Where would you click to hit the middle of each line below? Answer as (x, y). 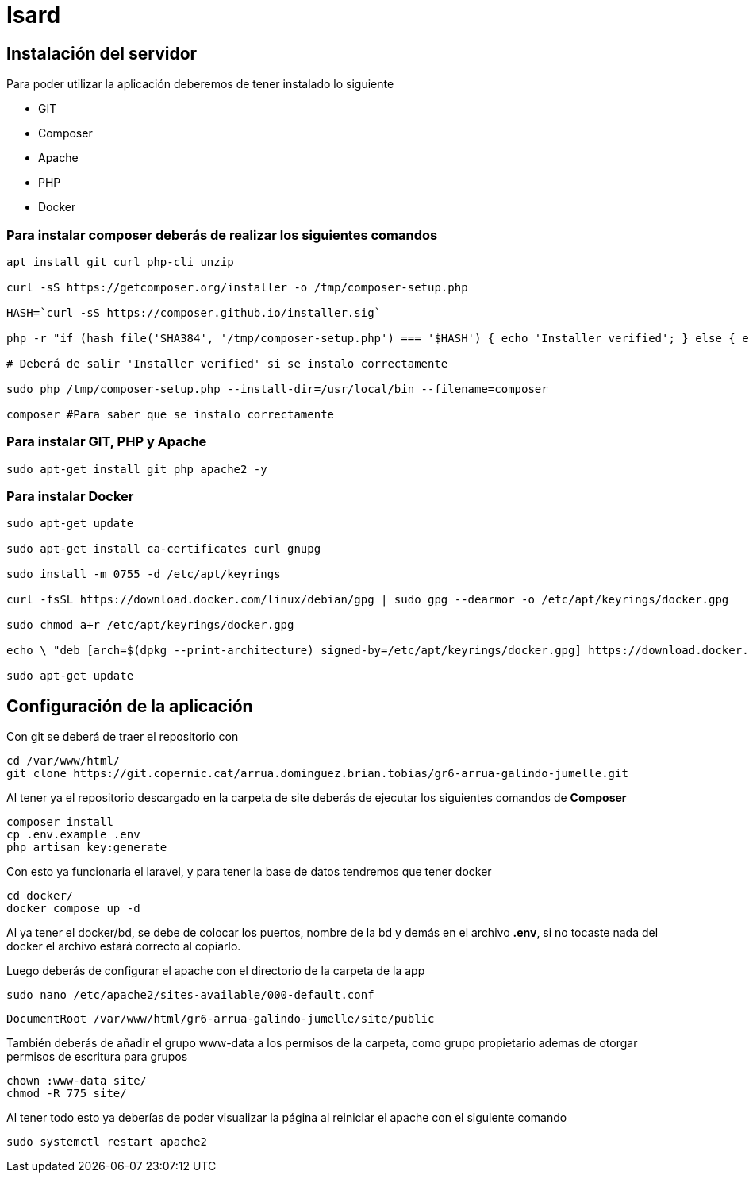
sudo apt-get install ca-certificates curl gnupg (164, 549)
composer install (60, 822)
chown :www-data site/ (77, 1081)
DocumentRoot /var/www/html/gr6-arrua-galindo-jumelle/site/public (221, 1019)
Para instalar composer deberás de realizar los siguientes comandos (222, 235)
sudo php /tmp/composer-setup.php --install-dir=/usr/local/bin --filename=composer (277, 389)
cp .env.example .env (73, 835)
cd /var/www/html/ (63, 761)
